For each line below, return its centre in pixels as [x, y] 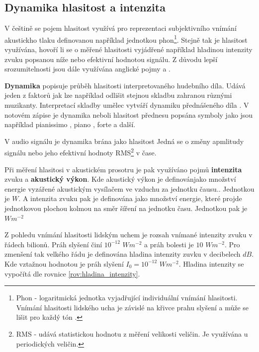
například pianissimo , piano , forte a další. [70, 124]
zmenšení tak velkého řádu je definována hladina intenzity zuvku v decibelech [123, 254]
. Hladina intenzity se [211, 263]
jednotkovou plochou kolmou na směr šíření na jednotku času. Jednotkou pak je [126, 208]
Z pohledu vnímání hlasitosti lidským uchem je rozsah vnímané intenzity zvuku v [129, 235]
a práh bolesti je [169, 244]
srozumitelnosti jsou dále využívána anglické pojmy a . [87, 69]
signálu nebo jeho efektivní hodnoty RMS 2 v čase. [81, 152]
